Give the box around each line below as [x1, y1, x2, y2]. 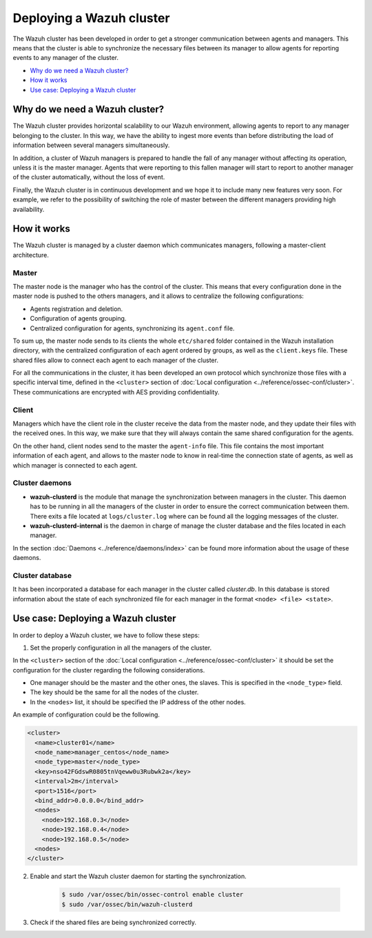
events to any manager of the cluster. [12, 54, 118, 62]
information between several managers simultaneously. [12, 141, 170, 150]
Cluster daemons [12, 478, 72, 488]
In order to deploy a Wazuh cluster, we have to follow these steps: [12, 631, 200, 639]
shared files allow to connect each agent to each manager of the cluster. [12, 356, 218, 364]
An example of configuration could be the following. [12, 710, 160, 719]
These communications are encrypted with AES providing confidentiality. [12, 388, 220, 396]
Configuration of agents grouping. [30, 315, 127, 323]
